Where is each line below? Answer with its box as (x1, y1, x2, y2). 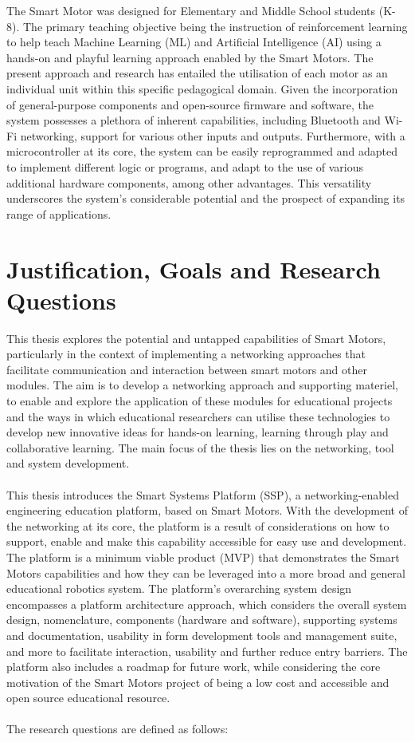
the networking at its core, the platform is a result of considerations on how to (6, 517, 390, 534)
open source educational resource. (6, 689, 170, 706)
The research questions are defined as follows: (6, 720, 229, 737)
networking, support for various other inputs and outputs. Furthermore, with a (20, 127, 405, 144)
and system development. (6, 455, 130, 472)
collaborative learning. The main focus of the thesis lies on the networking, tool (6, 439, 394, 456)
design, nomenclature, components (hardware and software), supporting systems (6, 611, 397, 628)
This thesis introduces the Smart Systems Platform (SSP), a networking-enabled (6, 486, 399, 503)
